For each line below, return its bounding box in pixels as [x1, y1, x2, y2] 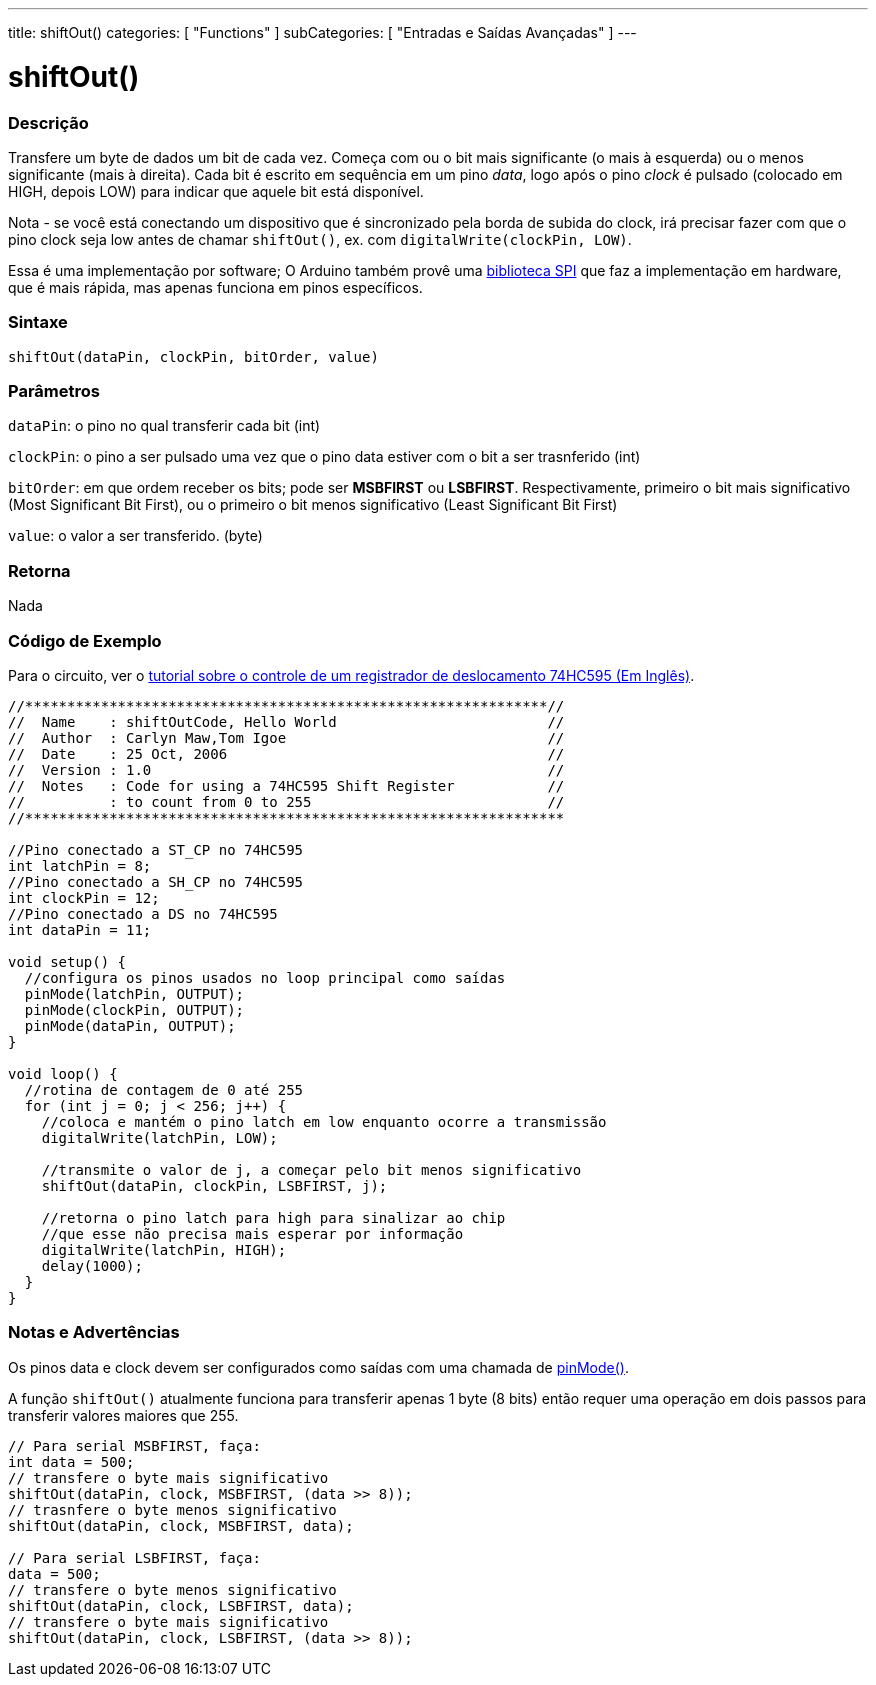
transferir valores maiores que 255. [8, 1406, 239, 1424]
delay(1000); [41, 1257, 143, 1274]
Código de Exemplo [8, 630, 162, 651]
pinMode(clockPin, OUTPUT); [24, 1001, 245, 1018]
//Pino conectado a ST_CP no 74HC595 [8, 841, 304, 858]
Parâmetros [8, 381, 100, 401]
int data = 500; [8, 1453, 135, 1470]
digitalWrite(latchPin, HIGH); [41, 1241, 287, 1258]
